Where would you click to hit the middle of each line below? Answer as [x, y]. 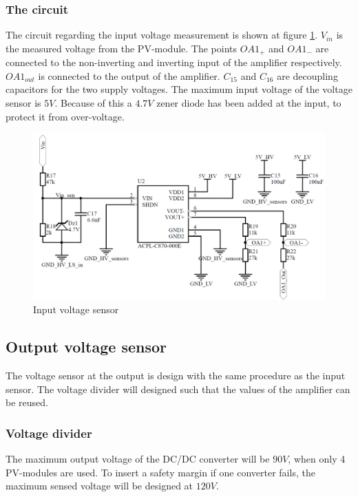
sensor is [23, 103]
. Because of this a [93, 103]
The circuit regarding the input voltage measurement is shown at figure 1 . [162, 35]
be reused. [27, 402]
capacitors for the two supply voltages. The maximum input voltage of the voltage [179, 89]
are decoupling [307, 75]
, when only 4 [317, 459]
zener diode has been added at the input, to [249, 103]
